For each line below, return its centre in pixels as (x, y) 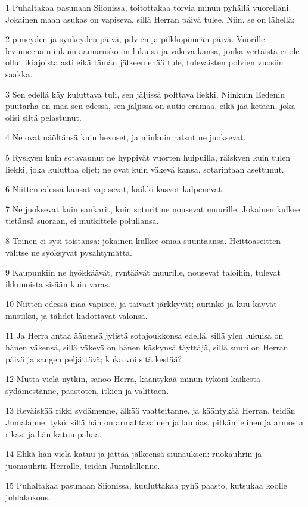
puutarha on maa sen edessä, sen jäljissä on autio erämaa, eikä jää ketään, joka (150, 106)
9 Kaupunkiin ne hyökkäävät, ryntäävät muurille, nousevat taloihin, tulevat (143, 272)
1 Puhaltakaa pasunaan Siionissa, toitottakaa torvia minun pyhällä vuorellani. (148, 7)
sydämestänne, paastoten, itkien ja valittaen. (87, 390)
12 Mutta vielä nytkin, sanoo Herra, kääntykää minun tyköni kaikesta (133, 379)
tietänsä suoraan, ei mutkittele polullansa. (82, 220)
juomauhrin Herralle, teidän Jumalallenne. (83, 465)
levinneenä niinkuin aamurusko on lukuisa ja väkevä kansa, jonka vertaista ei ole (153, 50)
